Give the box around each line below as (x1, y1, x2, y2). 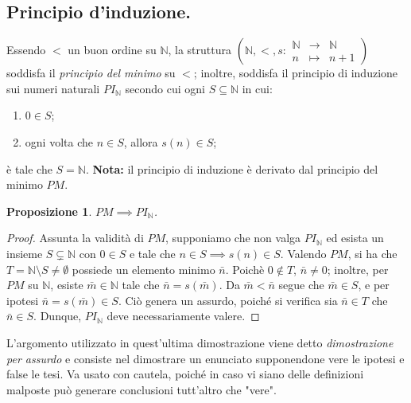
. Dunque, (33, 307, 82, 324)
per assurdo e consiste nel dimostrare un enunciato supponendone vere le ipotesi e (6, 350, 405, 366)
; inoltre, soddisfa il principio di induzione (193, 65, 398, 81)
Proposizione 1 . (6, 202, 92, 219)
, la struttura (168, 41, 231, 58)
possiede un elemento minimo (72, 260, 215, 277)
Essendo (6, 41, 46, 58)
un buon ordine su (68, 41, 157, 58)
